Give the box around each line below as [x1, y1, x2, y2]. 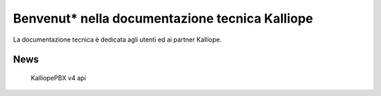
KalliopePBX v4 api [30, 73, 86, 82]
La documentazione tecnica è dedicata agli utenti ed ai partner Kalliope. [13, 35, 222, 44]
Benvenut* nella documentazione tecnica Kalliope [13, 11, 313, 26]
